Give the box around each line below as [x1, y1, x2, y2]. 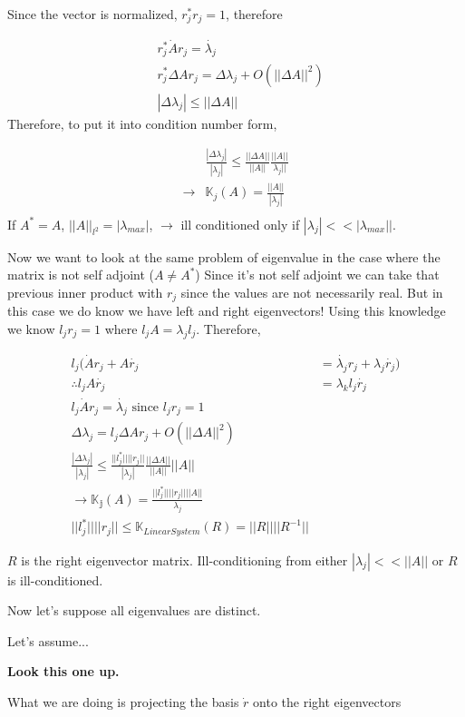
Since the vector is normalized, [7, 5, 178, 23]
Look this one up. [7, 662, 120, 681]
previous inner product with [7, 282, 163, 301]
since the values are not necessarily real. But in [180, 282, 443, 301]
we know [7, 319, 55, 338]
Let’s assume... [7, 631, 89, 650]
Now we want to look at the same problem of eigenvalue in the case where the [7, 247, 441, 266]
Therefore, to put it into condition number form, [7, 113, 277, 133]
